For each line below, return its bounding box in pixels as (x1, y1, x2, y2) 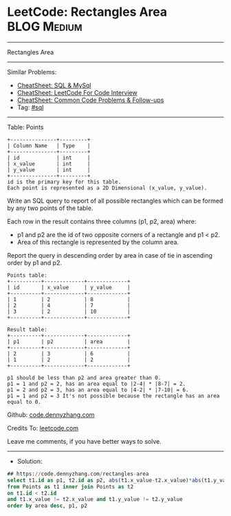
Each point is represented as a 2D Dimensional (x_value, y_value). (7, 184, 208, 192)
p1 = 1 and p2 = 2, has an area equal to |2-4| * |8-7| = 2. (7, 380, 186, 387)
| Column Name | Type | (7, 142, 91, 149)
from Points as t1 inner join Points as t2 (7, 483, 134, 490)
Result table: (7, 326, 48, 333)
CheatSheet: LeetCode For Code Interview (16, 88, 137, 96)
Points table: (7, 271, 48, 279)
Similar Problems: (7, 68, 57, 76)
